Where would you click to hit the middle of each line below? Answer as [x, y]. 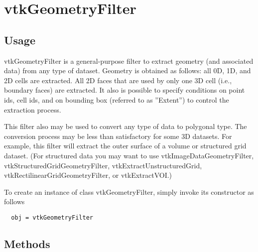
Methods [27, 243]
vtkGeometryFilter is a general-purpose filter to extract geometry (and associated [129, 61]
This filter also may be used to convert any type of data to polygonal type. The [126, 126]
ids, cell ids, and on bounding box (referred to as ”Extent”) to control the [117, 99]
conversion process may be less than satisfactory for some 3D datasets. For [118, 136]
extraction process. [33, 109]
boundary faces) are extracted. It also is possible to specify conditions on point [125, 90]
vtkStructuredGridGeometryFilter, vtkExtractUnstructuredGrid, [103, 165]
